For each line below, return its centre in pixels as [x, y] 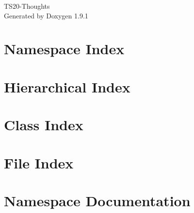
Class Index [44, 125]
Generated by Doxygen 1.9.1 [46, 15]
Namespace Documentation [97, 200]
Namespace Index [64, 49]
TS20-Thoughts [27, 6]
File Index [39, 162]
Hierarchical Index [67, 86]
